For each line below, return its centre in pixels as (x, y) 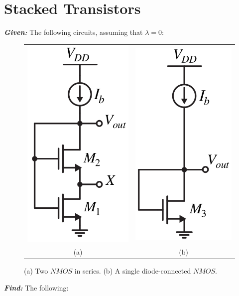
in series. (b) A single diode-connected (133, 271)
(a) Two (36, 271)
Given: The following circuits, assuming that (73, 32)
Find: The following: (36, 287)
